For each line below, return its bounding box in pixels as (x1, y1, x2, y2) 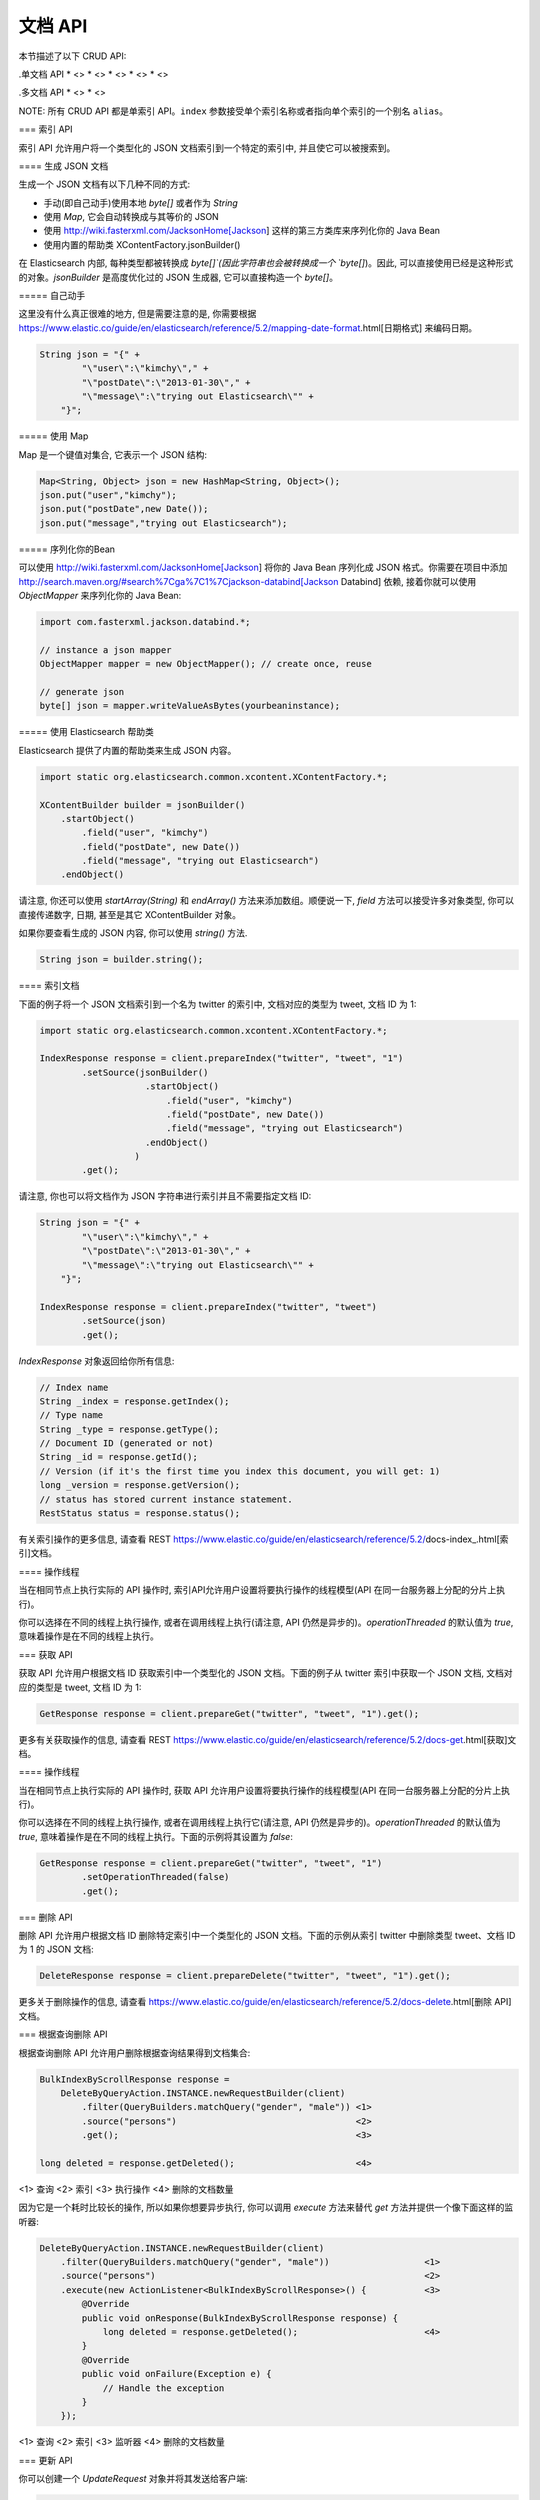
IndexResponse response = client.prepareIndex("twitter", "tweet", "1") (39, 1053, 404, 1064)
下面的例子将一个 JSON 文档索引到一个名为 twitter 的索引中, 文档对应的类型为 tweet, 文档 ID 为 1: (18, 998, 417, 1010)
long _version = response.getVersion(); (39, 1480, 240, 1491)
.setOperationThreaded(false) (81, 1871, 230, 1883)
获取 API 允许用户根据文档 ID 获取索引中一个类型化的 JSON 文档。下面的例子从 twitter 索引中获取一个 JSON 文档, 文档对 (18, 1667, 514, 1679)
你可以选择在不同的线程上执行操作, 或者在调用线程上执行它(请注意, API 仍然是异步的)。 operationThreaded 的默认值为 (18, 1816, 502, 1829)
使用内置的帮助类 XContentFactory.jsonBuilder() (43, 238, 241, 250)
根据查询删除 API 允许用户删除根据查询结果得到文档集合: (18, 2046, 251, 2059)
